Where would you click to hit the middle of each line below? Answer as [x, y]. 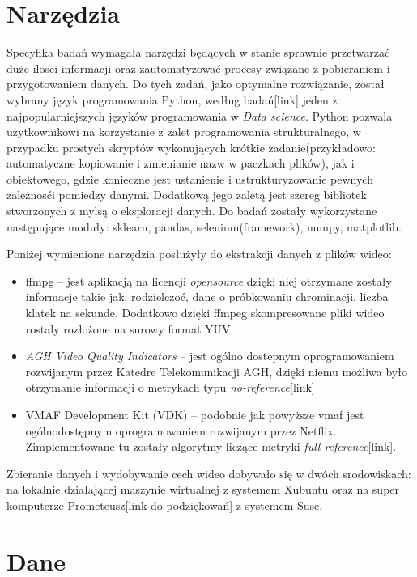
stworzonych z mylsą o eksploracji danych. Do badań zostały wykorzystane [192, 211]
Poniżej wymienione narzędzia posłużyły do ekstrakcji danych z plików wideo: [199, 254]
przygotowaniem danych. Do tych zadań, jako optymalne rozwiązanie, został [196, 84]
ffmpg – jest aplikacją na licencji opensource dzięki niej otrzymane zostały [208, 280]
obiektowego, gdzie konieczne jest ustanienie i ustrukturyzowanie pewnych [190, 178]
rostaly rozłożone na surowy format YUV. [130, 328]
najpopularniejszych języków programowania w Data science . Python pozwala [200, 115]
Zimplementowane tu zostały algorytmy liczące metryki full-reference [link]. [211, 446]
